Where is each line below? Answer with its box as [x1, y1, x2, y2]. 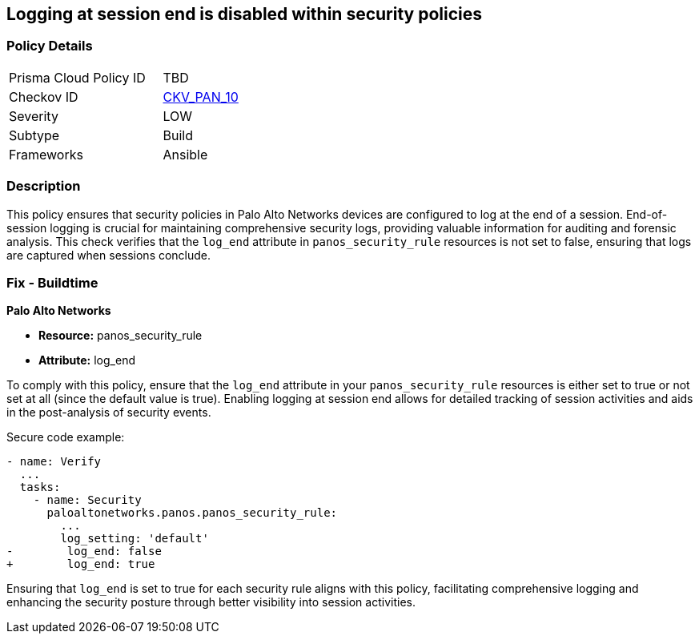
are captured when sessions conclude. [6, 248, 211, 262]
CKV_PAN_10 [163, 88, 239, 105]
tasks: [19, 481, 61, 494]
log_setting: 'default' [60, 532, 209, 545]
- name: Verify [6, 455, 102, 469]
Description [6, 178, 81, 195]
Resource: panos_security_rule [38, 328, 203, 343]
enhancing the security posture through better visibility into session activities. [6, 595, 416, 610]
